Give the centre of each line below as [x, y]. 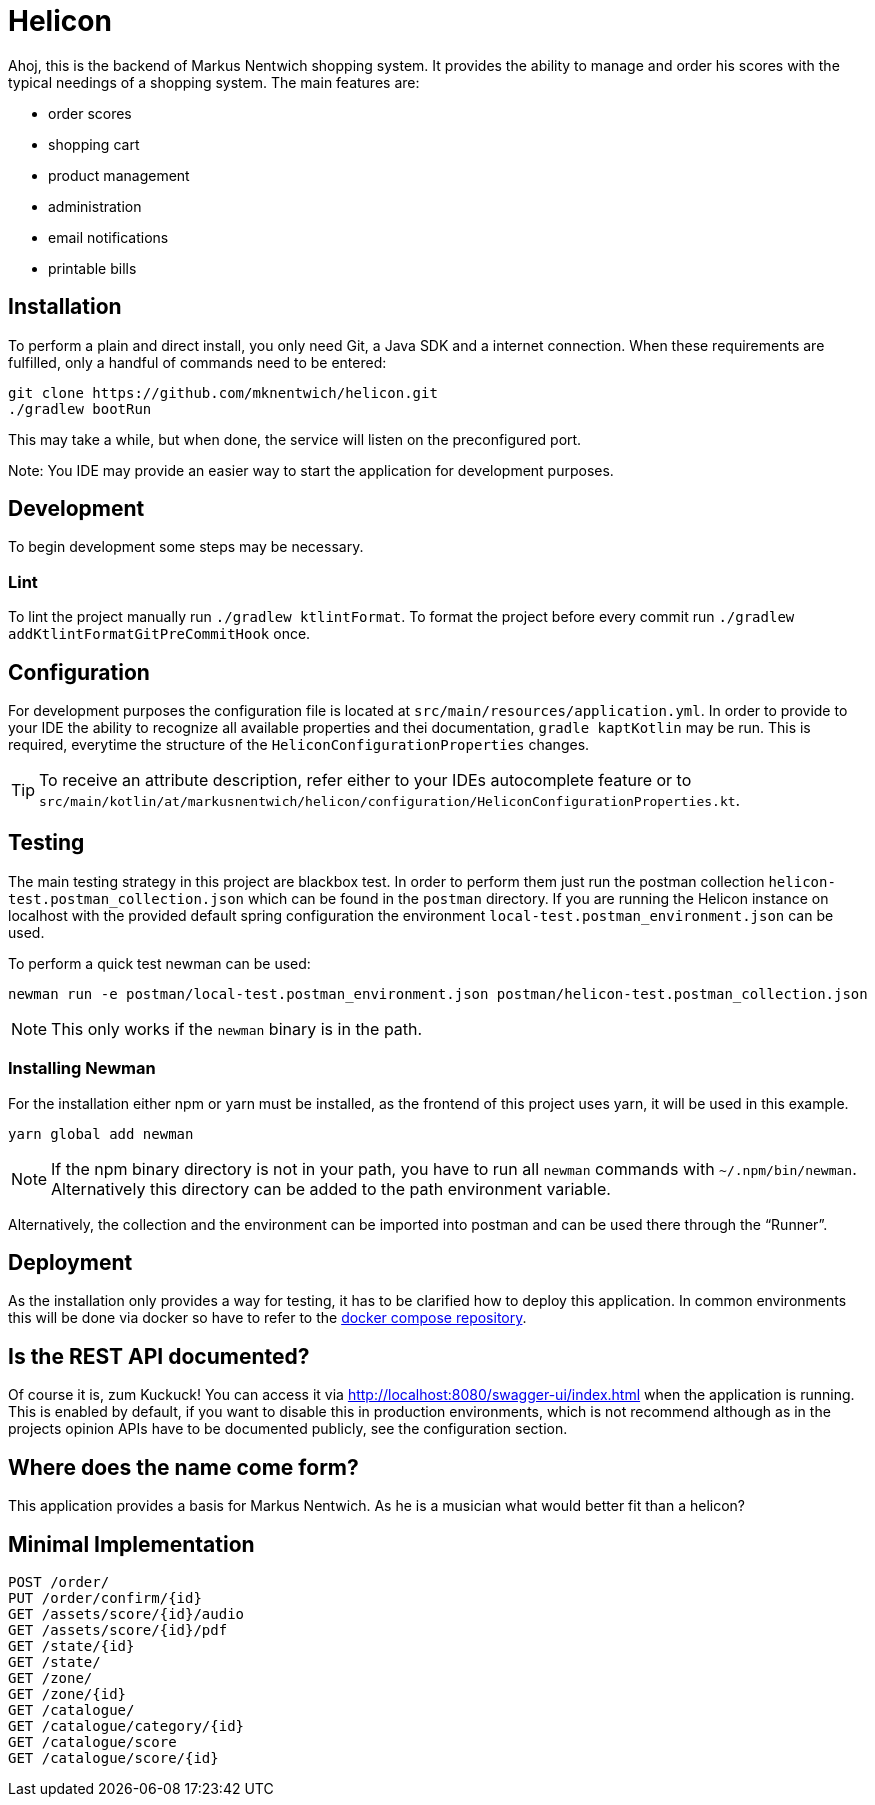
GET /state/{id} [71, 1646]
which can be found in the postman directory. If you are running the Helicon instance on [538, 898]
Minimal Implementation [131, 1544]
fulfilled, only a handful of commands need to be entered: [197, 362]
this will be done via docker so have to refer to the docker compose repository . [267, 1318]
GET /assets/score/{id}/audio [126, 1614]
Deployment [70, 1263]
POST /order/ [59, 1582]
